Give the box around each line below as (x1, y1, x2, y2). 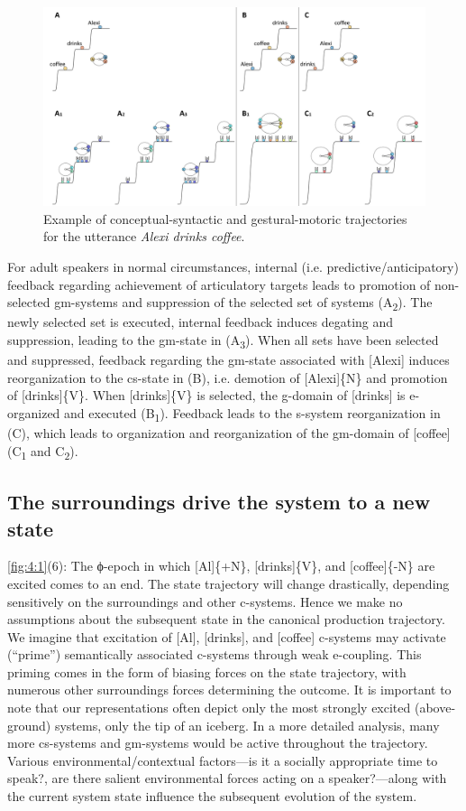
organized (7, 403, 60, 422)
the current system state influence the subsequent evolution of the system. (7, 787, 417, 806)
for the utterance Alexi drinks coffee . (43, 227, 245, 246)
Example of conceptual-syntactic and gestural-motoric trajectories (43, 209, 407, 228)
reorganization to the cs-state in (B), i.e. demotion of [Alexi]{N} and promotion (7, 368, 448, 387)
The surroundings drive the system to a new (7, 488, 431, 516)
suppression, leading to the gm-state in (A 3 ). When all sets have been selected (7, 330, 439, 351)
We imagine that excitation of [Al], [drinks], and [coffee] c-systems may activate (7, 627, 446, 646)
